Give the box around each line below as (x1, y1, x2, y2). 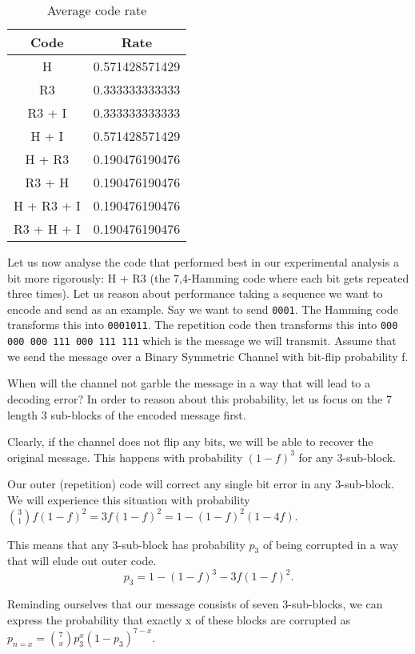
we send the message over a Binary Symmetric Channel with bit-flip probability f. (7, 347, 409, 364)
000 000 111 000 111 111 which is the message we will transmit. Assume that (7, 332, 397, 349)
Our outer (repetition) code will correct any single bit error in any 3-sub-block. (7, 475, 394, 492)
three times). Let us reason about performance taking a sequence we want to (7, 285, 383, 302)
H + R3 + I (14, 196, 81, 215)
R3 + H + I (14, 219, 81, 238)
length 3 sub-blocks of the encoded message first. (7, 406, 246, 423)
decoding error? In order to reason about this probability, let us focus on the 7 (7, 390, 392, 407)
